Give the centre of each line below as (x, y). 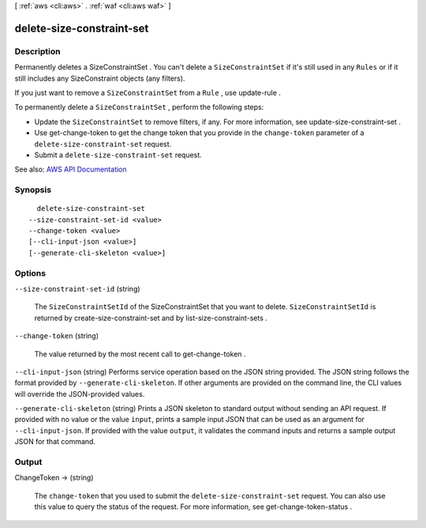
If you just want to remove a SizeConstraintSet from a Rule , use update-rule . (148, 92)
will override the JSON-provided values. (80, 394)
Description (37, 51)
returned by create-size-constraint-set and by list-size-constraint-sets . (151, 318)
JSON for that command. (55, 442)
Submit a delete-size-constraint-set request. (118, 155)
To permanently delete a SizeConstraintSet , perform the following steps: (139, 107)
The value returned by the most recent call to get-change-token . (140, 354)
